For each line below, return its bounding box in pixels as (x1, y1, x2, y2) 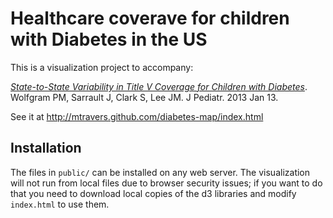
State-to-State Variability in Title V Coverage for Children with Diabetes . (10, 80, 308, 92)
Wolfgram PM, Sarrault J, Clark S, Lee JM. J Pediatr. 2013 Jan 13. (10, 91, 279, 103)
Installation (10, 140, 82, 157)
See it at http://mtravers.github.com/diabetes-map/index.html (10, 110, 264, 122)
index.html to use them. (10, 198, 110, 210)
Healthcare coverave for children (10, 7, 290, 30)
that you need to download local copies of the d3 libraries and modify (10, 187, 297, 199)
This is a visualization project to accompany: (10, 61, 194, 73)
